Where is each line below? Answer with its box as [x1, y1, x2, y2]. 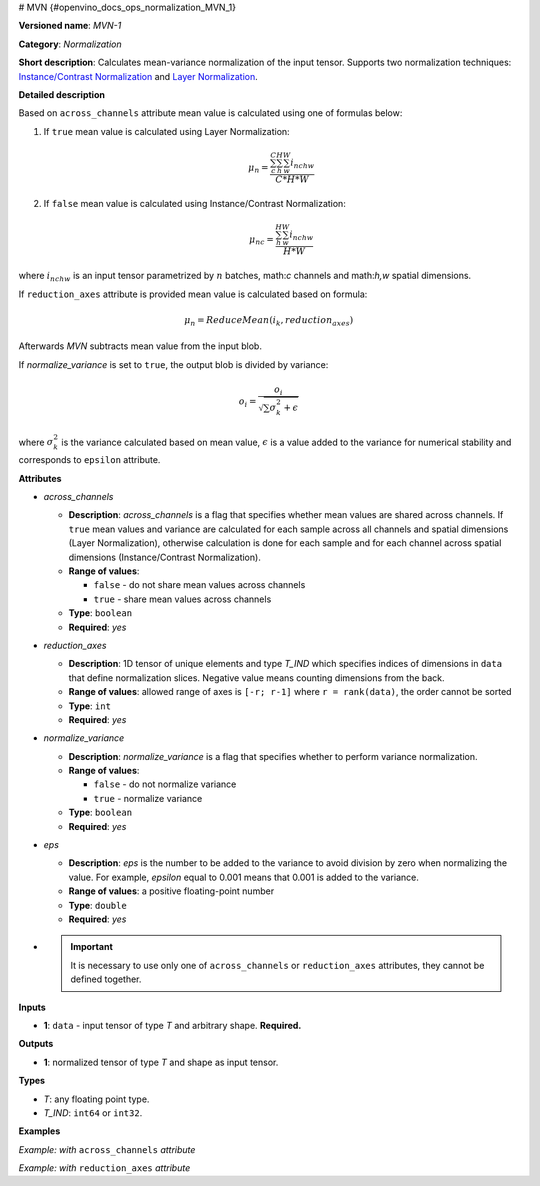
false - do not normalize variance [93, 778, 237, 790]
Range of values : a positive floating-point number [68, 885, 275, 897]
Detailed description [18, 88, 105, 100]
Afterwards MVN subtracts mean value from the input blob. [18, 340, 262, 352]
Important [70, 941, 114, 953]
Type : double [68, 899, 127, 911]
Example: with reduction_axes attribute [18, 1162, 191, 1174]
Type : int [68, 700, 112, 712]
